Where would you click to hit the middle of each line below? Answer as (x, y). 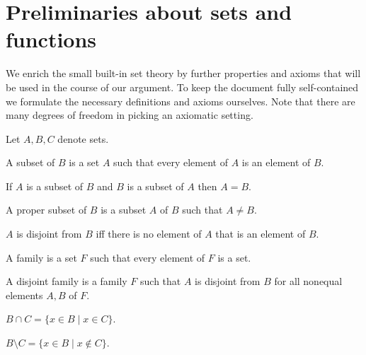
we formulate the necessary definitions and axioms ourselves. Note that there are (181, 101)
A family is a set (41, 257)
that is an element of (261, 234)
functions (51, 39)
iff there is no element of (149, 234)
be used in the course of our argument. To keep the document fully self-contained (182, 87)
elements (24, 295)
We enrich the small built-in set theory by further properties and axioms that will (183, 73)
